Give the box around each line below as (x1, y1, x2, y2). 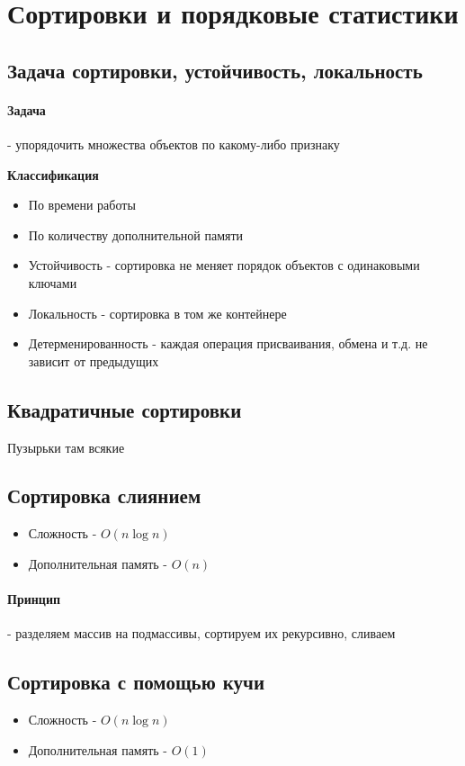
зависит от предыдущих (28, 351, 159, 370)
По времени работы (28, 195, 136, 214)
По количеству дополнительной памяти (28, 225, 244, 244)
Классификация (7, 165, 99, 184)
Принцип (7, 590, 61, 608)
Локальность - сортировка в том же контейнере (28, 303, 287, 322)
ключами (28, 273, 77, 292)
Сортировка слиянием (7, 482, 201, 509)
